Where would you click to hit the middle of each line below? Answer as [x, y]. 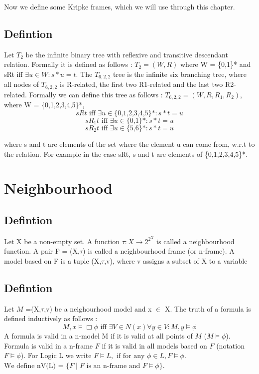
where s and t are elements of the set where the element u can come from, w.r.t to [129, 144]
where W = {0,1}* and [215, 64]
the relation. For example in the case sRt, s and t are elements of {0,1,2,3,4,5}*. [126, 154]
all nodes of [22, 84]
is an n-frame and [113, 366]
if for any [130, 356]
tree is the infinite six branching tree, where [180, 74]
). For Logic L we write [56, 355]
